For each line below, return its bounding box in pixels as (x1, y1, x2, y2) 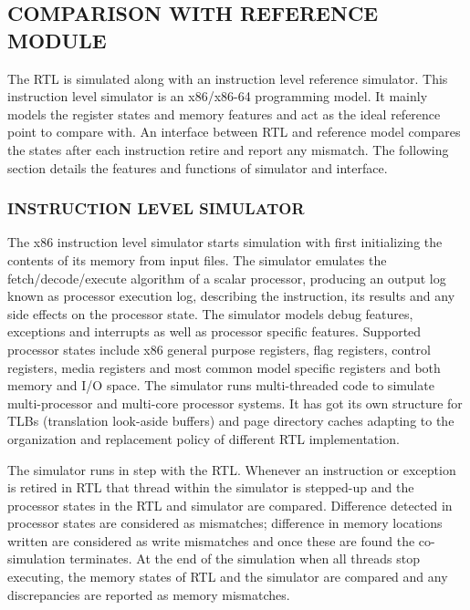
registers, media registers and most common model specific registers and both (7, 357, 441, 377)
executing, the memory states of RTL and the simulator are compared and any (7, 567, 448, 586)
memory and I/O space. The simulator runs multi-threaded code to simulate (7, 376, 434, 395)
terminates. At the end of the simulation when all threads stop (69, 549, 420, 568)
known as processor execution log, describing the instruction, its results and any (7, 286, 455, 305)
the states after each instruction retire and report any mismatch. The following (7, 140, 449, 159)
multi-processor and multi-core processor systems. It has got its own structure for (7, 393, 463, 412)
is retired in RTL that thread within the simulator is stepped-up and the (7, 478, 414, 497)
